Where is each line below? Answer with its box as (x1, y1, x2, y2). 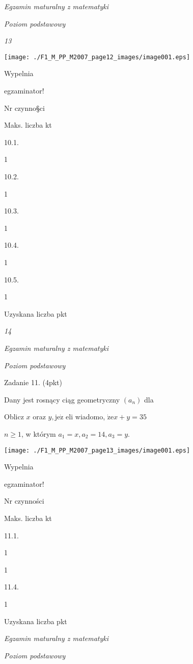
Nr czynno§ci (4, 102, 45, 113)
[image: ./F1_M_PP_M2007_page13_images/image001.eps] (4, 446, 190, 454)
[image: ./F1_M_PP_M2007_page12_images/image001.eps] (4, 53, 190, 61)
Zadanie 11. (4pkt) (4, 377, 62, 388)
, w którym (21, 428, 56, 439)
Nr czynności (4, 495, 44, 506)
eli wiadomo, (66, 411, 105, 422)
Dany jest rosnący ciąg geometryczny (4, 394, 120, 405)
